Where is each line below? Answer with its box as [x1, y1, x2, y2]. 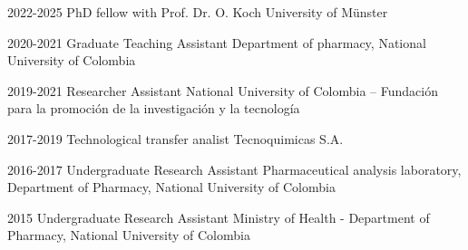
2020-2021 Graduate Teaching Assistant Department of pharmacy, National [7, 33, 426, 52]
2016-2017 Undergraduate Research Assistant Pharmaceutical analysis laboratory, [7, 159, 462, 178]
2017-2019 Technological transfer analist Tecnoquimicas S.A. [7, 129, 344, 148]
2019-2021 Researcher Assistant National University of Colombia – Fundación [7, 81, 438, 100]
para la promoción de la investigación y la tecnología [7, 99, 300, 118]
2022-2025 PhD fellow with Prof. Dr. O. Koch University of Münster [7, 3, 388, 21]
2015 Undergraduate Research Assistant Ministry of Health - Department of [7, 207, 430, 226]
